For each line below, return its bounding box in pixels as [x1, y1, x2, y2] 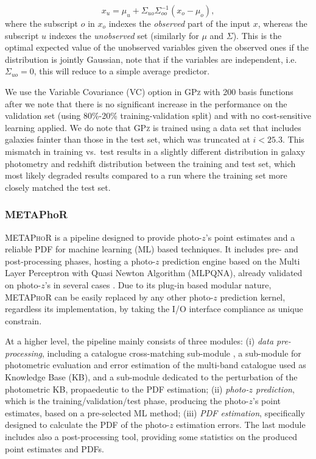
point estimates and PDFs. [5, 442, 104, 455]
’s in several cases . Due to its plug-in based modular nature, [44, 278, 272, 291]
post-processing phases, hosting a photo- [5, 254, 156, 267]
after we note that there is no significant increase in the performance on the [5, 97, 287, 110]
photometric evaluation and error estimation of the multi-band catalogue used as [5, 358, 306, 371]
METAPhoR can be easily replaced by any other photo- [5, 290, 214, 303]
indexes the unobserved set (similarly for [49, 29, 199, 41]
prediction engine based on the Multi [162, 254, 300, 267]
